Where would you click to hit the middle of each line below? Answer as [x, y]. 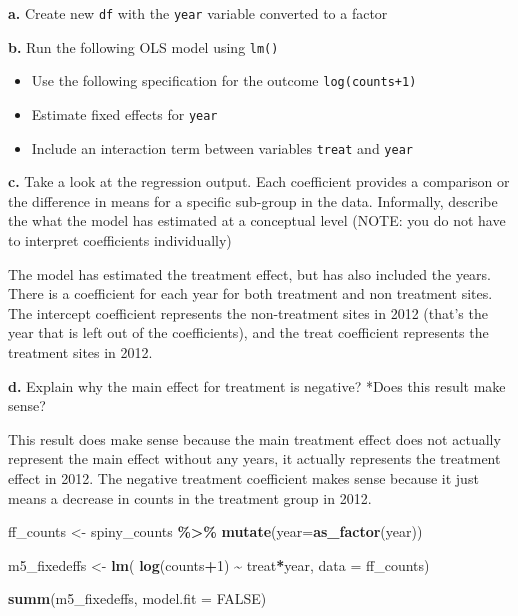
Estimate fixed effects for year [124, 113]
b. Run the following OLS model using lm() [143, 46]
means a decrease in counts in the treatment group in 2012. [190, 497]
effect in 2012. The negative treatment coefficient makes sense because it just [243, 478]
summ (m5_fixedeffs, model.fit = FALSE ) [137, 598]
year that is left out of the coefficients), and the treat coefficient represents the [248, 332]
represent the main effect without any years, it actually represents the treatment [254, 458]
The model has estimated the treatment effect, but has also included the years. [250, 273]
